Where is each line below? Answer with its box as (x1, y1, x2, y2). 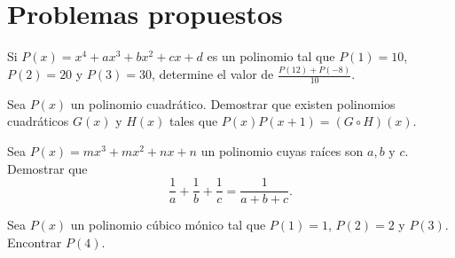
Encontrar (7, 232, 62, 251)
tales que (169, 112, 218, 130)
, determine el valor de (151, 65, 274, 83)
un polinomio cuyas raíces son (200, 142, 364, 160)
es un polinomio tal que (207, 47, 335, 66)
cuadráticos (7, 112, 69, 130)
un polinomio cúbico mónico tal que (70, 215, 266, 234)
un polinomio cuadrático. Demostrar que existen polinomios (70, 94, 396, 113)
